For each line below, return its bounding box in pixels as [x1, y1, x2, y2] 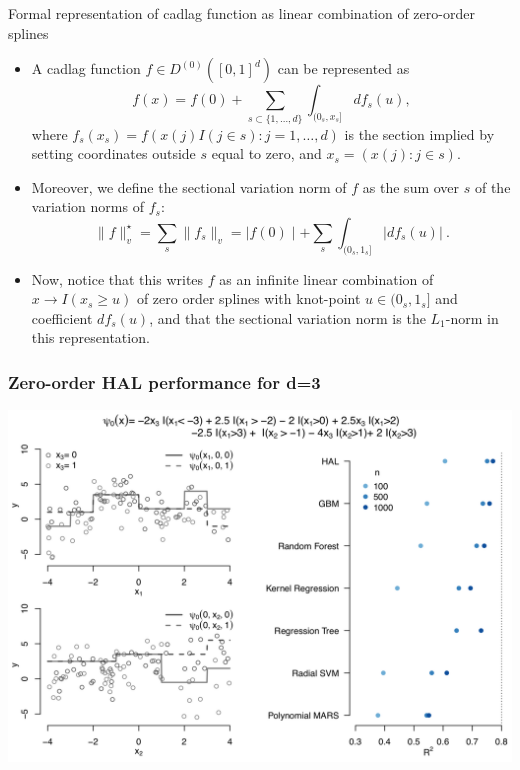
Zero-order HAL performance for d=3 [8, 369, 321, 394]
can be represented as [277, 58, 410, 79]
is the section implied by [344, 123, 495, 144]
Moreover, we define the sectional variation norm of [31, 176, 347, 197]
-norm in [445, 307, 499, 328]
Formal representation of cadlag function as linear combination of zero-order [8, 3, 475, 23]
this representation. [31, 327, 150, 348]
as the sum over [362, 176, 460, 197]
